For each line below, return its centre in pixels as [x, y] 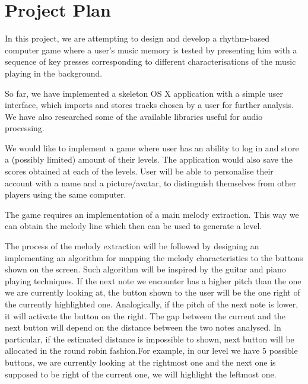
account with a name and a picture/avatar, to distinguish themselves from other [151, 183]
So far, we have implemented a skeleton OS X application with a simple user [144, 93]
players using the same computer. [66, 194]
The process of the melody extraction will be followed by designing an [132, 246]
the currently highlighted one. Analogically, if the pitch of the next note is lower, [152, 304]
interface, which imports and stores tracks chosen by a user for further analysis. [150, 105]
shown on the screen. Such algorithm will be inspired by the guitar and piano [145, 269]
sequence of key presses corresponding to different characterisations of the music [150, 61]
